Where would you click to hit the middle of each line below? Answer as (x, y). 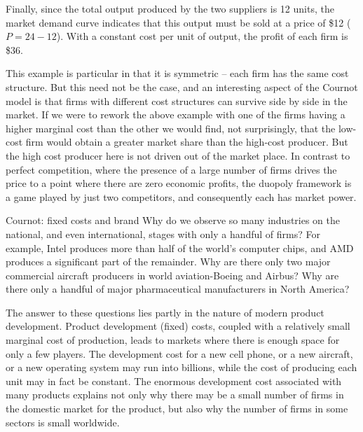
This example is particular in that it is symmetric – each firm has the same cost (177, 73)
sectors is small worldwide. (63, 422)
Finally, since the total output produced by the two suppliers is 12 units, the (170, 8)
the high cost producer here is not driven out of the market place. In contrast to (178, 155)
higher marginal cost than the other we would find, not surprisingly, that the (171, 128)
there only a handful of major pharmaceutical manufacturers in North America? (178, 289)
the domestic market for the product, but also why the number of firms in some (177, 409)
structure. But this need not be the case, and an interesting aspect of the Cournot (182, 86)
